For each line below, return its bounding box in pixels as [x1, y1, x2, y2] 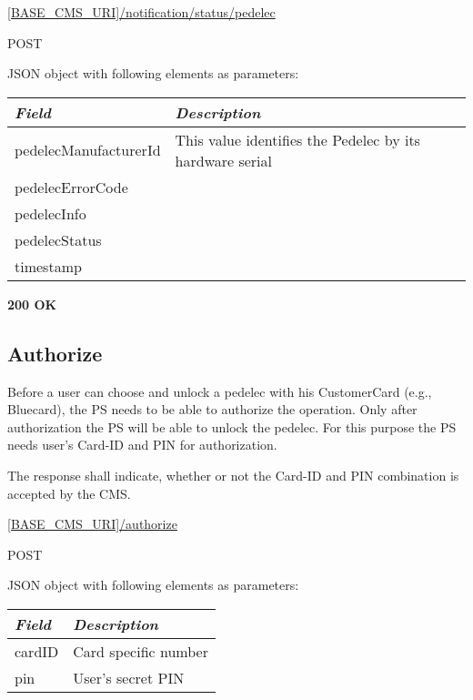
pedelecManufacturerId [15, 139, 161, 161]
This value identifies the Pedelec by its [175, 128, 420, 150]
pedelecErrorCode [15, 176, 128, 198]
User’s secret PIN [73, 666, 185, 688]
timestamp [15, 255, 82, 277]
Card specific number [73, 640, 208, 662]
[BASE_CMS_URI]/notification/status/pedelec [7, 3, 276, 21]
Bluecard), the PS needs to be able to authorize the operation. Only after [7, 400, 418, 419]
